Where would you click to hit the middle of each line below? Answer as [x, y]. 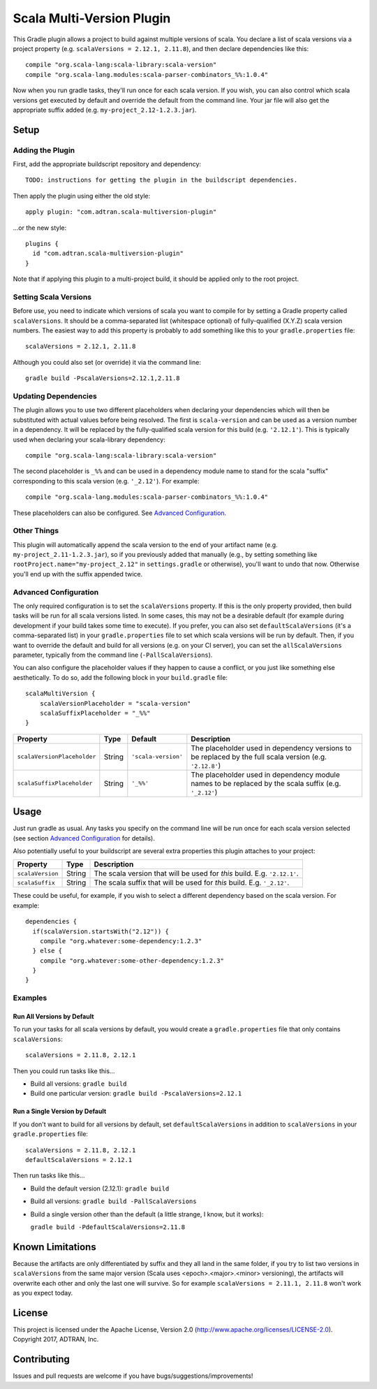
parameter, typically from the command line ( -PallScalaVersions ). [113, 655]
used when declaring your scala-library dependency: [89, 439]
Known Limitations [55, 1247]
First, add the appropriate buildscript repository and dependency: [107, 164]
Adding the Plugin [44, 150]
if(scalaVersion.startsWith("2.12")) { [101, 931]
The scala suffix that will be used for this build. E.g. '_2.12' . [192, 882]
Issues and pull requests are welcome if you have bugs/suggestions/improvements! [133, 1376]
